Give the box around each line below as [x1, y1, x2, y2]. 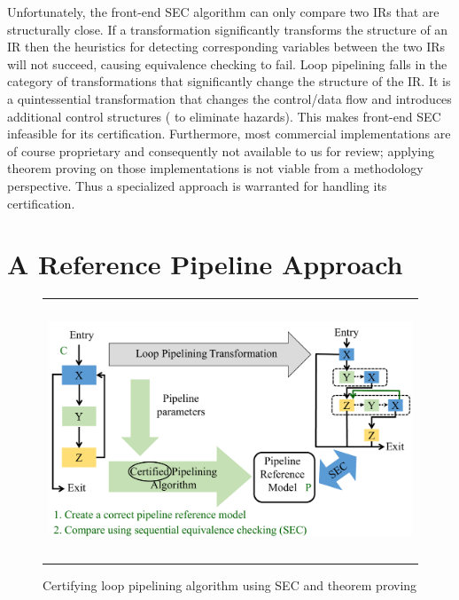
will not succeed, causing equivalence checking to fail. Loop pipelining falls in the [7, 54, 447, 73]
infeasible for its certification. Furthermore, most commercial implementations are [7, 124, 451, 143]
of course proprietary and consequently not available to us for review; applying [7, 141, 434, 160]
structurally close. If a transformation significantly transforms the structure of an [7, 20, 448, 38]
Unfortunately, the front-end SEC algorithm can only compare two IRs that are [7, 3, 440, 20]
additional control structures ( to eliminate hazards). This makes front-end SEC [7, 107, 441, 125]
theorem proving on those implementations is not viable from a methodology [7, 159, 424, 178]
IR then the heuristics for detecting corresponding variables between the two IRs [7, 37, 446, 56]
